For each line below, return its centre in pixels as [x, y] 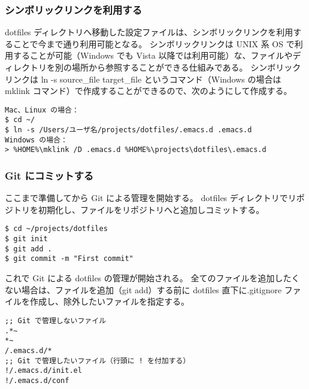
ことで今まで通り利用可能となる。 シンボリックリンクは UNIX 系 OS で [154, 43]
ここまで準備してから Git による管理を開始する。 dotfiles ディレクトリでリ [151, 198]
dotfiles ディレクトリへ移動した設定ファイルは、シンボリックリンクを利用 [149, 32]
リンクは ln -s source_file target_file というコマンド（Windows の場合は [143, 79]
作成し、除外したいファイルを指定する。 [109, 301]
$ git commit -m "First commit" [69, 259]
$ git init [26, 239]
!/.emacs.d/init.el [43, 371]
